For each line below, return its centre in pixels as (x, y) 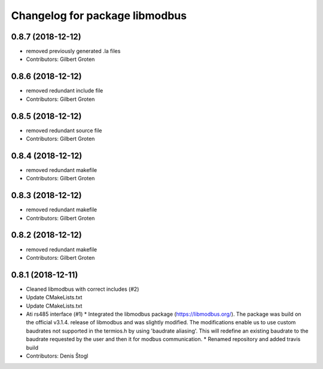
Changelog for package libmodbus (99, 16)
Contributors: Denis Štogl (57, 356)
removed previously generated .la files (73, 51)
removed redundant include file (65, 91)
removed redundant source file (64, 130)
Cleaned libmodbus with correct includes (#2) (83, 289)
